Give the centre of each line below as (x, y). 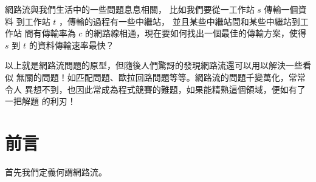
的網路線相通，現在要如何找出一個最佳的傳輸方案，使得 (196, 33)
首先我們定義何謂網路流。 (56, 171)
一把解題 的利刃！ (40, 101)
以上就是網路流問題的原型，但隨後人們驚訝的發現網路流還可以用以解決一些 (154, 65)
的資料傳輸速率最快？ (71, 45)
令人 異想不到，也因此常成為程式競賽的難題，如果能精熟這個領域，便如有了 (155, 89)
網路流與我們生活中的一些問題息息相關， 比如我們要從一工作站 (130, 9)
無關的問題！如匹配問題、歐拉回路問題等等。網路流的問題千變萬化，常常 (161, 77)
